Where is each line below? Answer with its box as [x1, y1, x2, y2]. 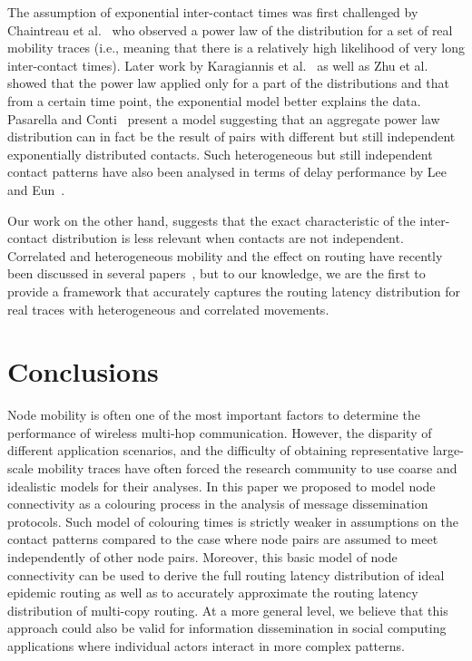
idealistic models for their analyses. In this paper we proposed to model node [7, 476, 436, 495]
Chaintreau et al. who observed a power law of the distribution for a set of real [7, 20, 453, 39]
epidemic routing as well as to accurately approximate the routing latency [7, 583, 418, 602]
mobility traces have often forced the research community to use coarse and [37, 459, 457, 477]
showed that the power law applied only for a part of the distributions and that [7, 73, 449, 92]
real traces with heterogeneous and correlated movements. [7, 299, 329, 318]
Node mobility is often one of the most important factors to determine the [7, 405, 420, 424]
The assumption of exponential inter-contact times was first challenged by [7, 3, 418, 21]
